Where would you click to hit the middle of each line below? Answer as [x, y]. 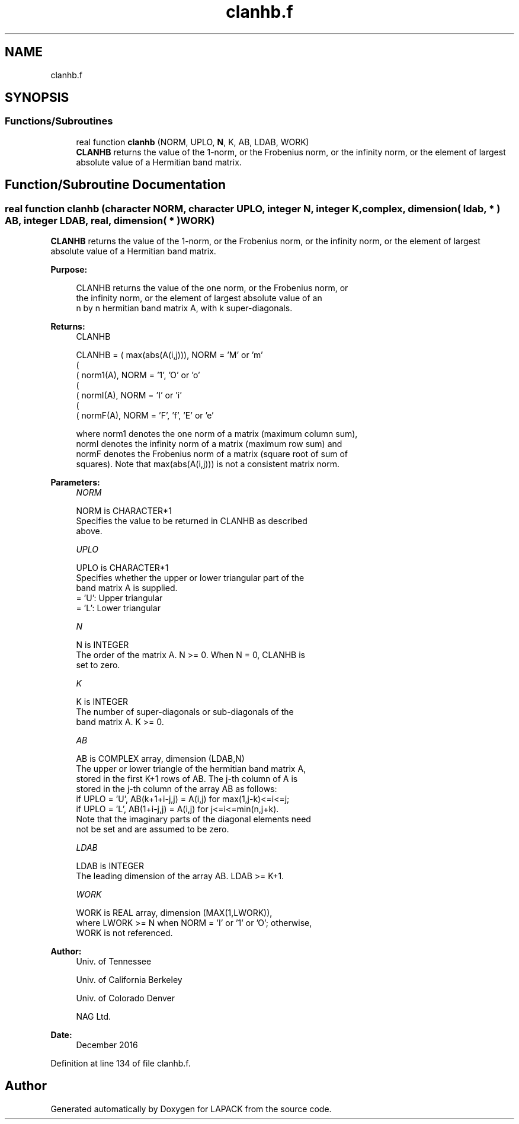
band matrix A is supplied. [127, 588]
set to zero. [98, 665]
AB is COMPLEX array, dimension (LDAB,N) [160, 759]
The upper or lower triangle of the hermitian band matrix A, [191, 769]
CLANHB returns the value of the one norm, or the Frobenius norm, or [212, 288]
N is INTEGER [102, 645]
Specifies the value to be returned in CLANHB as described [192, 521]
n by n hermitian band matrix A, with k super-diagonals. [184, 308]
